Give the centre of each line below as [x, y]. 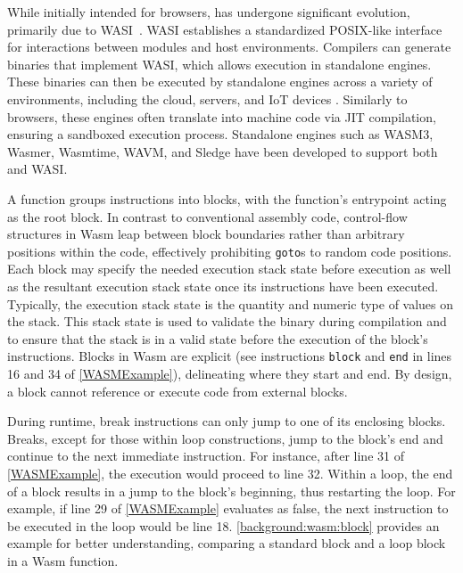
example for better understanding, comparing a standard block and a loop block [227, 543]
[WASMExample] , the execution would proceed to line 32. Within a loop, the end [230, 473]
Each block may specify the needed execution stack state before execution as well [229, 269]
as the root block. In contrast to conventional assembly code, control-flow [207, 216]
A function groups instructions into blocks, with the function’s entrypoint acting [227, 198]
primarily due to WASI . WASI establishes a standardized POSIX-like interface [225, 29]
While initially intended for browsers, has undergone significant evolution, [209, 12]
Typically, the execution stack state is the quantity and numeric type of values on [231, 303]
